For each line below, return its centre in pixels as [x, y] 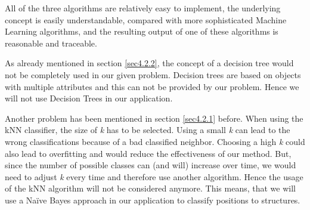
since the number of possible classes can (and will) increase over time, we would [151, 165]
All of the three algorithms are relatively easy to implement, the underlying [143, 8]
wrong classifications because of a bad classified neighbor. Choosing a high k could [155, 141]
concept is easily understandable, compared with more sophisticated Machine [146, 19]
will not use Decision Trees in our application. [89, 98]
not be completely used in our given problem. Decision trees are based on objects [153, 74]
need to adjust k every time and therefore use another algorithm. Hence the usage [154, 176]
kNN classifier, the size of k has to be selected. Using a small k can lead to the [148, 130]
